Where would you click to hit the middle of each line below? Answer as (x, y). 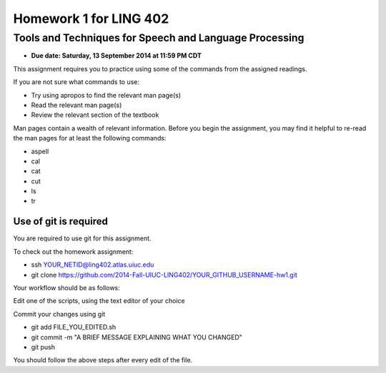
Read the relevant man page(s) (76, 105)
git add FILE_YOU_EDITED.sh (74, 327)
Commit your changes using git (59, 314)
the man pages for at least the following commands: (90, 138)
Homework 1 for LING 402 (91, 19)
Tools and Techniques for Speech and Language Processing (159, 38)
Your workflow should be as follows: (67, 287)
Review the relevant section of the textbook (95, 115)
